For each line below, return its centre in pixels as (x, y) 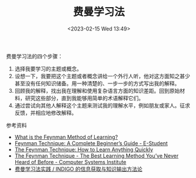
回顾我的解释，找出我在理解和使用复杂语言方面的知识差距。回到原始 (97, 90)
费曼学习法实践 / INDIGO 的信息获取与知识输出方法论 (78, 169)
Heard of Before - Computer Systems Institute (70, 162)
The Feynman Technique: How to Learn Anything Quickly (84, 149)
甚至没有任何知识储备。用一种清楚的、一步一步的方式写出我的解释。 (97, 83)
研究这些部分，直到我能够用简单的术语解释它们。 (84, 98)
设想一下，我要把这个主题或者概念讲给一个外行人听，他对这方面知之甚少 (102, 76)
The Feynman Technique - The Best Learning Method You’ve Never (97, 156)
